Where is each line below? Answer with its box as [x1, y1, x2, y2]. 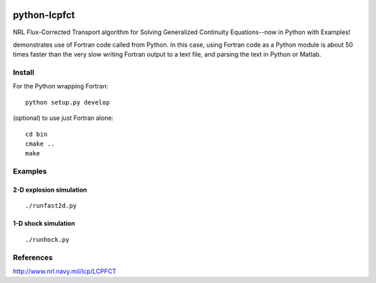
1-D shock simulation [13, 220, 76, 228]
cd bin [25, 130, 48, 138]
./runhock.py [25, 236, 70, 243]
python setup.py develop [25, 98, 110, 106]
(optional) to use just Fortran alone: [13, 114, 114, 122]
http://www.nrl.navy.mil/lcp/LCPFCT [13, 267, 117, 275]
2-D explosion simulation [13, 185, 87, 194]
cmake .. [25, 140, 55, 148]
